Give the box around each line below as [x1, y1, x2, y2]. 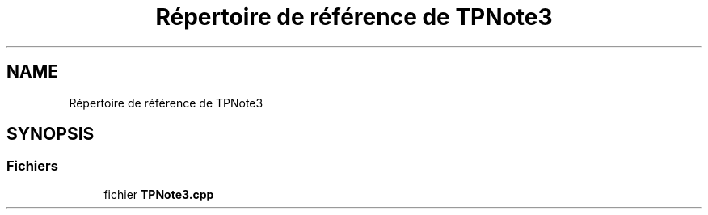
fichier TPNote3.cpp [103, 187, 214, 201]
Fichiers [6, 158, 58, 175]
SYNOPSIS [6, 124, 95, 145]
